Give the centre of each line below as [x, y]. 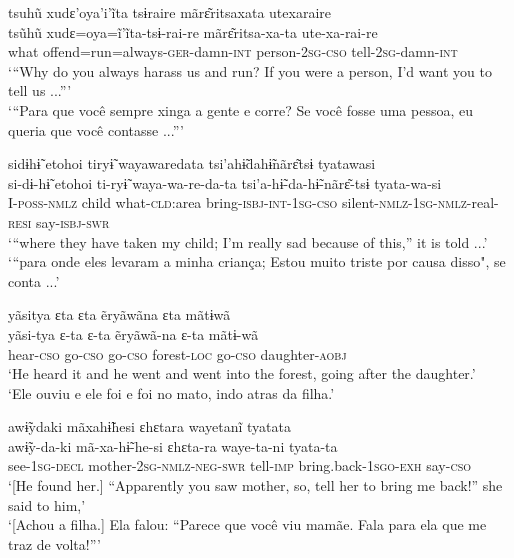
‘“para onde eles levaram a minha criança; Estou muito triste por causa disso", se [257, 261]
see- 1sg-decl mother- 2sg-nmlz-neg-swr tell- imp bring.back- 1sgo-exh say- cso [239, 465]
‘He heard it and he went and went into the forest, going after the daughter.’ [242, 373]
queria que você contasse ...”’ [96, 129]
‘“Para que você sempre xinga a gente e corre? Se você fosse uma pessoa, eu [240, 109]
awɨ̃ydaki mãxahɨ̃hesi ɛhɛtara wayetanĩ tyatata [149, 426]
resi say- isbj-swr [59, 221]
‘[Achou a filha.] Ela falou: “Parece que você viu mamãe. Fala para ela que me [247, 524]
